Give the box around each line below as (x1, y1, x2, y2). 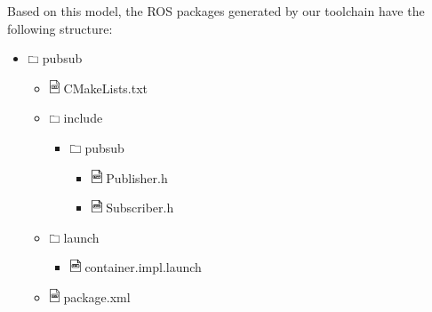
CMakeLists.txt (63, 78, 148, 97)
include (63, 108, 103, 127)
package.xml (63, 287, 131, 306)
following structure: (7, 19, 113, 37)
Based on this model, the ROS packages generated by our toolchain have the (7, 2, 425, 20)
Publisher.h (106, 168, 168, 187)
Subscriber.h (106, 198, 174, 217)
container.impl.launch (84, 258, 202, 276)
